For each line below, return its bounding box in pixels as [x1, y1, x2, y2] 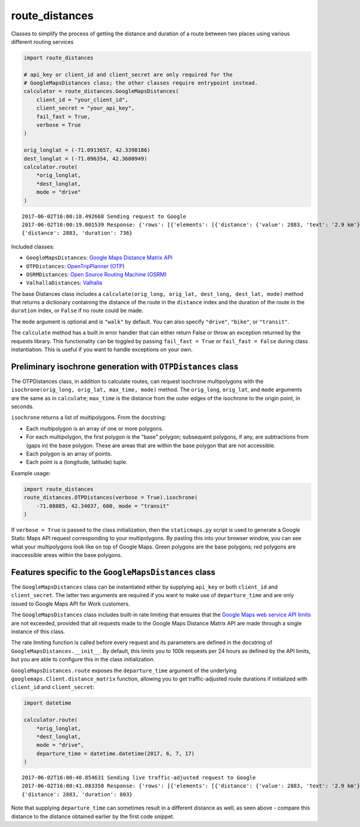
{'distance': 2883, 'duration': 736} [22, 230, 133, 236]
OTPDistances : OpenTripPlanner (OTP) [26, 262, 125, 269]
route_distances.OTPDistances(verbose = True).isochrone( [23, 494, 198, 501]
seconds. [11, 403, 34, 410]
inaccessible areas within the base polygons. [11, 552, 122, 559]
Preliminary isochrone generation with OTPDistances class [11, 361, 239, 371]
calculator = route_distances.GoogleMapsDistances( [23, 88, 179, 95]
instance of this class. [11, 628, 65, 635]
